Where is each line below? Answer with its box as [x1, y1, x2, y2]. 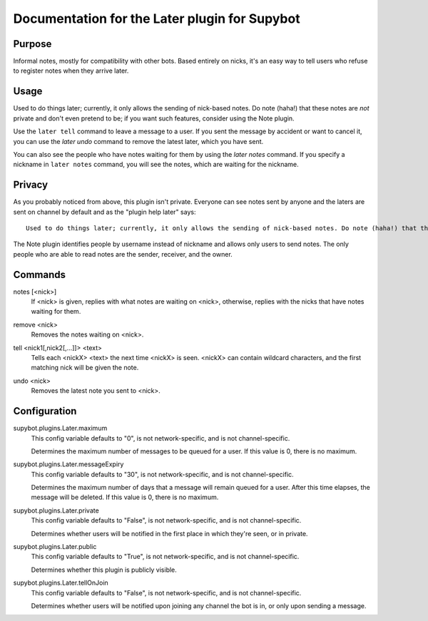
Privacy [13, 179, 49, 191]
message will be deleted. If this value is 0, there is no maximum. [31, 493, 219, 502]
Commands [13, 268, 66, 281]
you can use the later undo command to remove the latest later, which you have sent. [13, 137, 264, 145]
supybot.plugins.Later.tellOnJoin [13, 578, 108, 587]
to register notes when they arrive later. [13, 66, 129, 75]
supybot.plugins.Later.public [13, 543, 97, 551]
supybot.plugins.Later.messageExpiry [13, 460, 124, 468]
